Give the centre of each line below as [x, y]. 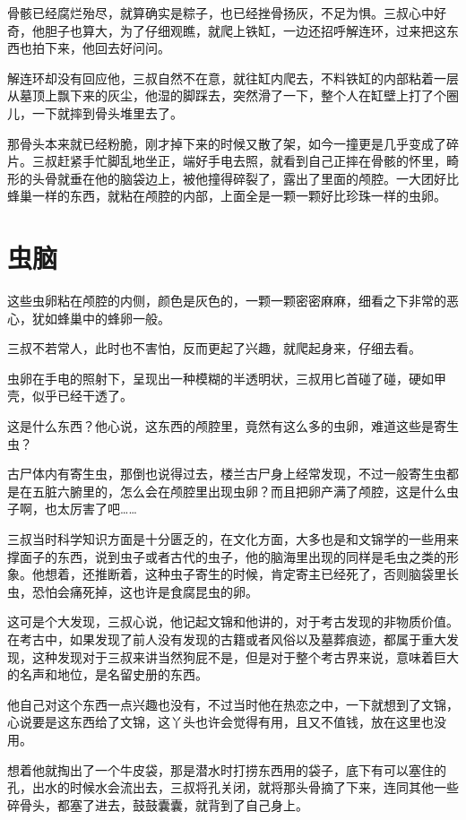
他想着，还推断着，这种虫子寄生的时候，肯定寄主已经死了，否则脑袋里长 [245, 574]
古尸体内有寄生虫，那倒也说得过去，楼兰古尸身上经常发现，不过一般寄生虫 [227, 474]
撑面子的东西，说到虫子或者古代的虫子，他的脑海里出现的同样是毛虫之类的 [227, 556]
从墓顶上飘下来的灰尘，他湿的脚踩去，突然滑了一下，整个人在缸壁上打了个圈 [233, 95]
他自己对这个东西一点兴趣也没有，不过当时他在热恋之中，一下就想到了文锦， [233, 704]
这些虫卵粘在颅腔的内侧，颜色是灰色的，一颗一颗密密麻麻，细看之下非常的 [227, 301]
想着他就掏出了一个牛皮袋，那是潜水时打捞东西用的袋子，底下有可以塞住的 [227, 769]
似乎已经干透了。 [82, 396]
